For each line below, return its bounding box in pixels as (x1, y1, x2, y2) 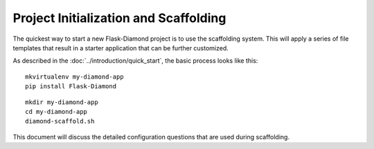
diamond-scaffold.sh (25, 117, 95, 126)
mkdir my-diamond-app (25, 98, 98, 106)
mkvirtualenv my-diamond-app (25, 72, 124, 81)
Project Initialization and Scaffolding (12, 10, 226, 26)
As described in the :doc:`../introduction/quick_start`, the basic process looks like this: (12, 57, 258, 65)
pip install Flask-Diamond (25, 83, 117, 90)
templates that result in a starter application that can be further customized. (12, 43, 229, 52)
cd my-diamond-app (25, 108, 88, 115)
